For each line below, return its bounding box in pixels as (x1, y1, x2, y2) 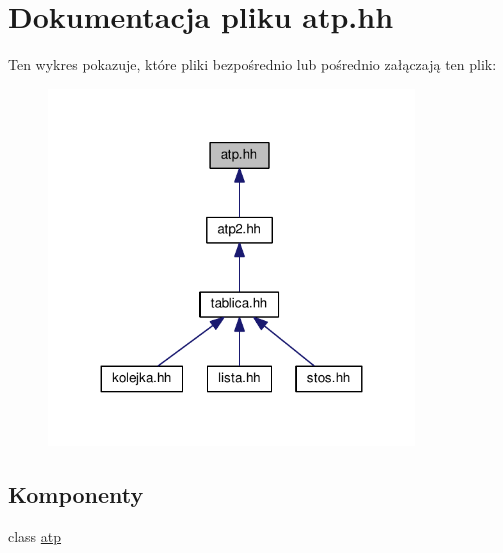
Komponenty (8, 479, 144, 510)
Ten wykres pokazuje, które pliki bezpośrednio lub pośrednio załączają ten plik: (8, 54, 497, 75)
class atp (8, 526, 62, 547)
